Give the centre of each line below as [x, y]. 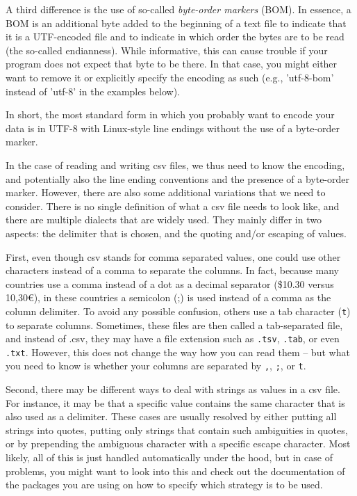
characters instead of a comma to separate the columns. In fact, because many [172, 270]
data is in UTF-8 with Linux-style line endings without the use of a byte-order [173, 128]
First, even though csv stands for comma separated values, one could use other [173, 256]
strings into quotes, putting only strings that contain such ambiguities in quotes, [177, 430]
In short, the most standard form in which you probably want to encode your [170, 114]
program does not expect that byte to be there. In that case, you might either [172, 64]
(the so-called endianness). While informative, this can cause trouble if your [167, 50]
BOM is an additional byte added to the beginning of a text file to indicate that [176, 23]
